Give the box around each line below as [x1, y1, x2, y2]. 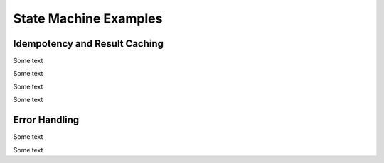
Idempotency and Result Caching [13, 38, 164, 50]
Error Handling [13, 114, 80, 126]
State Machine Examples [13, 11, 163, 26]
